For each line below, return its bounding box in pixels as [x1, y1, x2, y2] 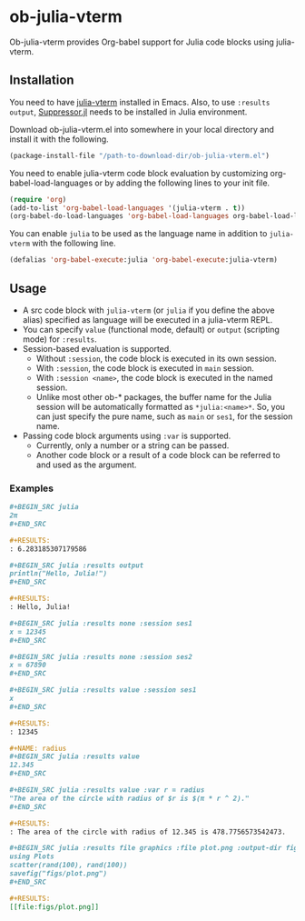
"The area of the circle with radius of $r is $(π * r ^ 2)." [9, 794, 250, 803]
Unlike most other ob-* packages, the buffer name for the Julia [35, 391, 272, 402]
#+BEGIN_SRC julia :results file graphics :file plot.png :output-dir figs [9, 844, 302, 853]
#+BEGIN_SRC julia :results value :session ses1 [9, 686, 197, 695]
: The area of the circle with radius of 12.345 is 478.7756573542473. [9, 827, 286, 836]
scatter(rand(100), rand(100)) [9, 861, 128, 870]
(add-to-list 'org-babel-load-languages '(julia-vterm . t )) [9, 203, 246, 213]
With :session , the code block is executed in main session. [35, 362, 254, 374]
